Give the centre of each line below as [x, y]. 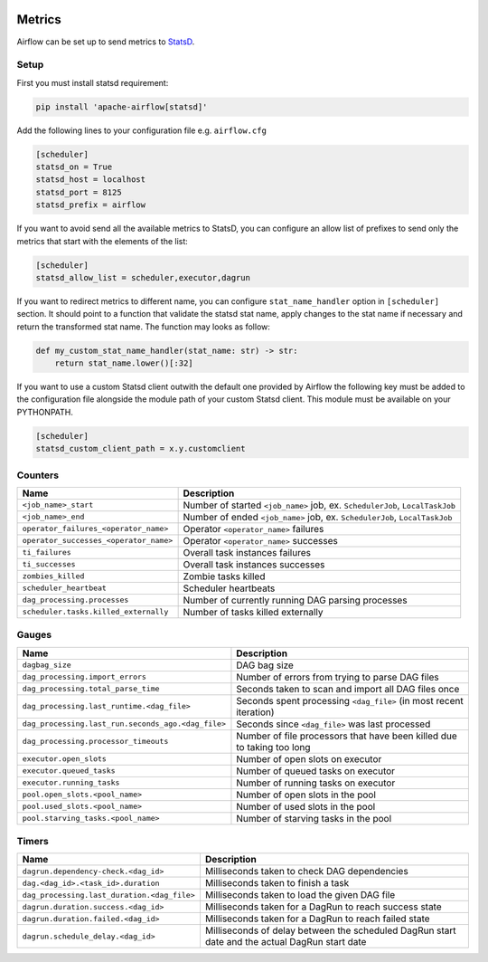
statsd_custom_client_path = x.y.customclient [141, 449]
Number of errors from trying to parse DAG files [338, 677]
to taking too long [273, 747]
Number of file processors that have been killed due [347, 736]
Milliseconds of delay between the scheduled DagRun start [330, 930]
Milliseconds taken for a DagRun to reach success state [323, 907]
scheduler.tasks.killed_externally [95, 612]
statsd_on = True [74, 167]
